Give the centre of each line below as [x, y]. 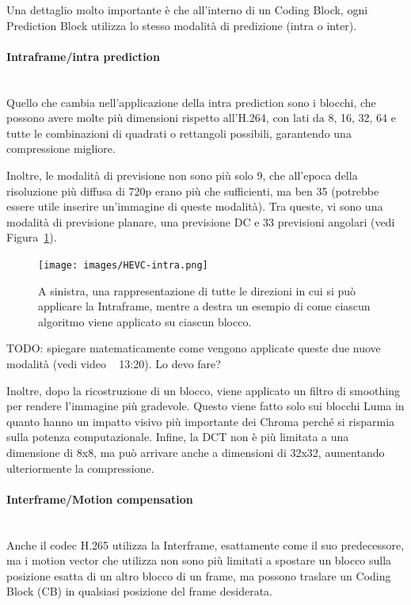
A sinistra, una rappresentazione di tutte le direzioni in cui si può [197, 290]
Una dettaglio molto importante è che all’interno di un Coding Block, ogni [187, 10]
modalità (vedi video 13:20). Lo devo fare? [114, 363]
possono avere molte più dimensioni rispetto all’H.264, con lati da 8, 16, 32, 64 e [201, 118]
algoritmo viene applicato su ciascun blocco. [145, 321]
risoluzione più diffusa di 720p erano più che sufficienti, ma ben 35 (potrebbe [193, 190]
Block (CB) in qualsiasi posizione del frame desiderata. [139, 591]
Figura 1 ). [32, 237]
